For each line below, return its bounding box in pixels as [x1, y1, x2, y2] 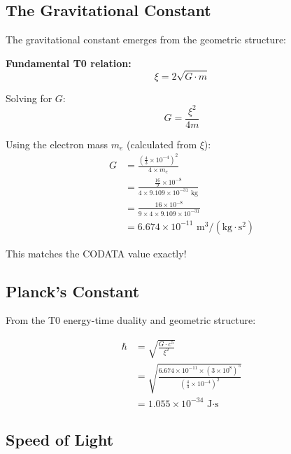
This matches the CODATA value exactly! [6, 246, 187, 260]
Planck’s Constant [6, 280, 140, 302]
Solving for [6, 90, 52, 105]
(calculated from [127, 136, 197, 151]
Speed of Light [6, 429, 114, 451]
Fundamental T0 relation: [6, 55, 132, 70]
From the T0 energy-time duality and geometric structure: [6, 313, 256, 327]
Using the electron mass [6, 136, 108, 151]
